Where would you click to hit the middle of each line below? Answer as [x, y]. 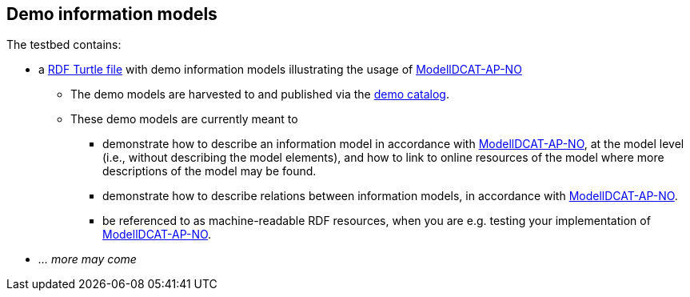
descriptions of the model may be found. [209, 171]
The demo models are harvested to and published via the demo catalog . [260, 94]
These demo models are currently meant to [184, 119]
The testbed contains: [64, 45]
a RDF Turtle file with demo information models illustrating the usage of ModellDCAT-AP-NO [280, 70]
